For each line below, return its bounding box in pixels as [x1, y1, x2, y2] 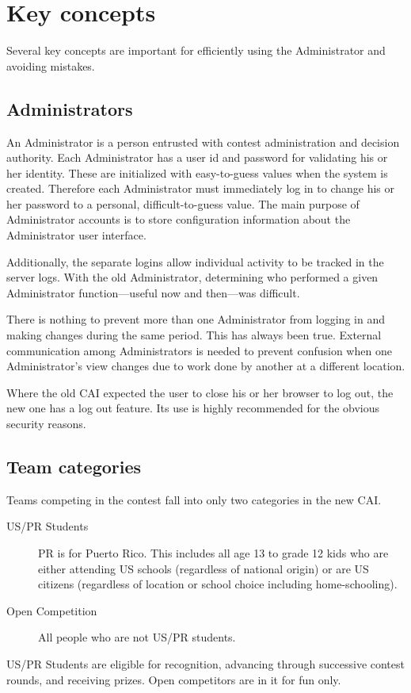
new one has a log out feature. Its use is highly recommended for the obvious [6, 400, 380, 416]
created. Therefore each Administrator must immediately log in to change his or [6, 180, 395, 197]
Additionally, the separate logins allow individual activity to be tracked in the [6, 253, 384, 270]
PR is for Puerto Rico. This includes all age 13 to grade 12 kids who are [38, 545, 389, 561]
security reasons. [6, 415, 86, 432]
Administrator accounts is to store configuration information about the [6, 211, 351, 228]
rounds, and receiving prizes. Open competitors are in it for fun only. [6, 671, 341, 687]
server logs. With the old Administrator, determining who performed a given [6, 269, 379, 285]
